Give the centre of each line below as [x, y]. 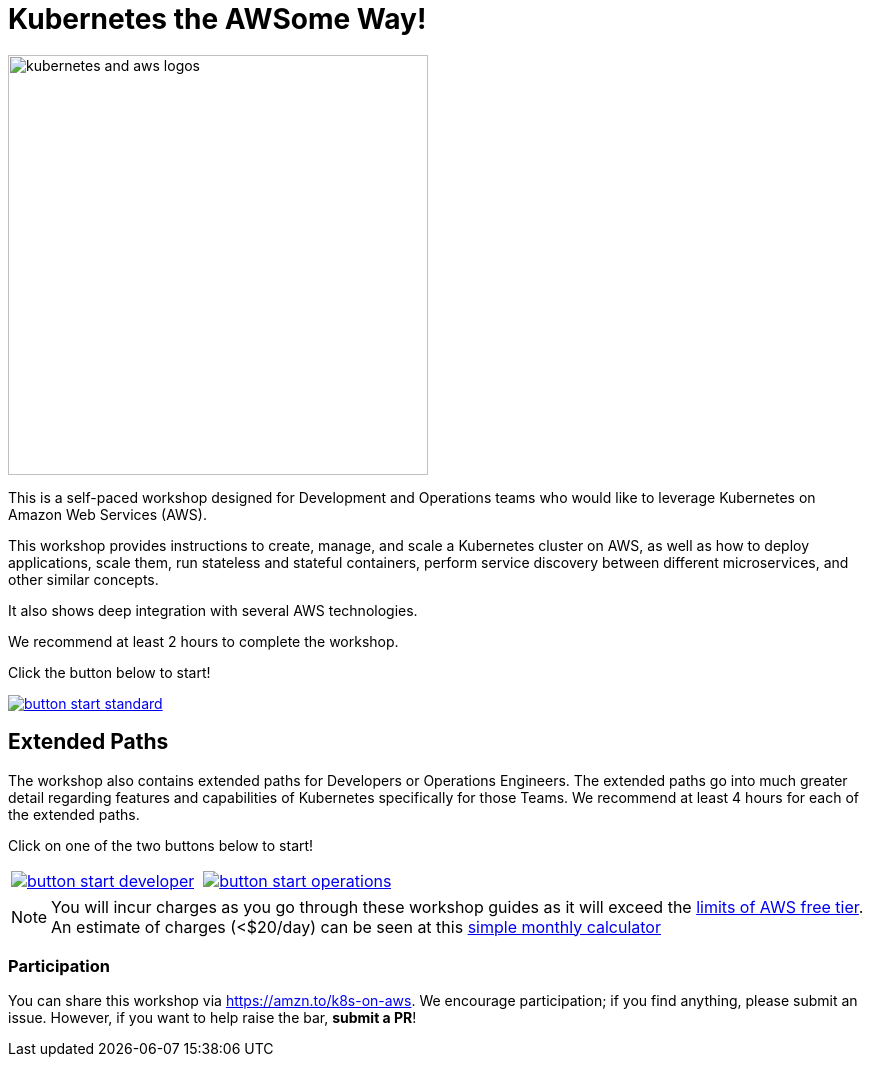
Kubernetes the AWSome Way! [217, 19]
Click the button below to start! [109, 672]
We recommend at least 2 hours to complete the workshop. [203, 641]
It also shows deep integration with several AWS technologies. [213, 610]
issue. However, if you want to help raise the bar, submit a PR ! [212, 1018]
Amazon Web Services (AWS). [107, 514]
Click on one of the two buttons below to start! [161, 845]
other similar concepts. [83, 579]
